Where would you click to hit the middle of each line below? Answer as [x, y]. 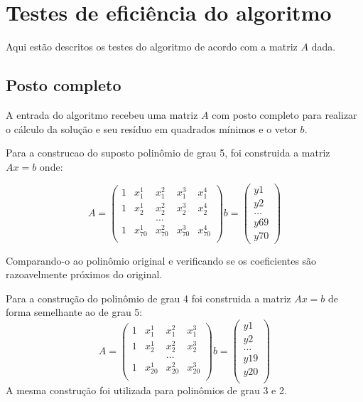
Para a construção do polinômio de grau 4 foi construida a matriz [148, 298]
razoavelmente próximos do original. [84, 274]
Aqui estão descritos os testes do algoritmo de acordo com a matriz [152, 47]
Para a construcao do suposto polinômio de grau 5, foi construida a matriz [168, 153]
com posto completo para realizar [285, 114]
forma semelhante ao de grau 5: [74, 312]
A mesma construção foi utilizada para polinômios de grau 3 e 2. [146, 390]
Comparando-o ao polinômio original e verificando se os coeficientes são [161, 260]
